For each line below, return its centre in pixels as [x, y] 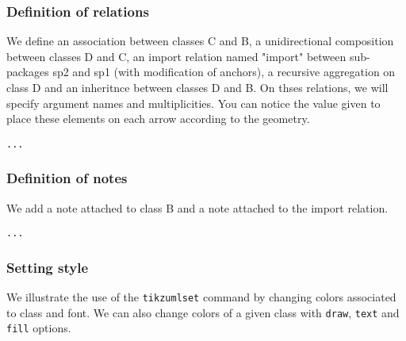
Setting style [48, 267]
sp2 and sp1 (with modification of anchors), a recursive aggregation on [224, 72]
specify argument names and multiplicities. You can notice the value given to [193, 103]
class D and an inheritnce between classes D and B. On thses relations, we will [197, 87]
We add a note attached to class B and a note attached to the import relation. [197, 207]
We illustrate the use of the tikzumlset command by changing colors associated [201, 297]
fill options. [39, 328]
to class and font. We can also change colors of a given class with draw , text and [203, 312]
